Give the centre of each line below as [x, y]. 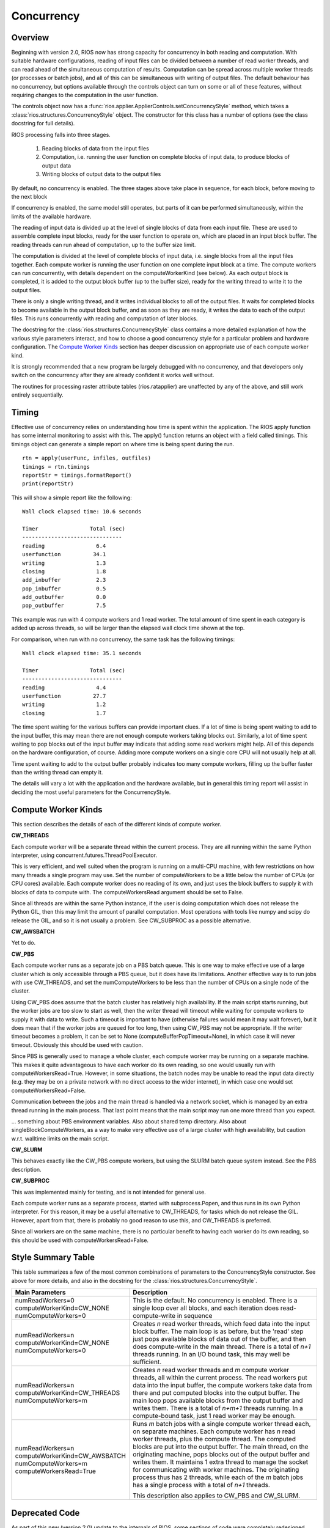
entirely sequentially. [37, 395]
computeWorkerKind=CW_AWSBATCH [71, 1456]
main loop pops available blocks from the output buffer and [218, 1401]
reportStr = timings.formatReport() [77, 475]
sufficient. [147, 1362]
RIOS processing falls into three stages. [61, 134]
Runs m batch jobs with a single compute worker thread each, [222, 1424]
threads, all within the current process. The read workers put [220, 1378]
